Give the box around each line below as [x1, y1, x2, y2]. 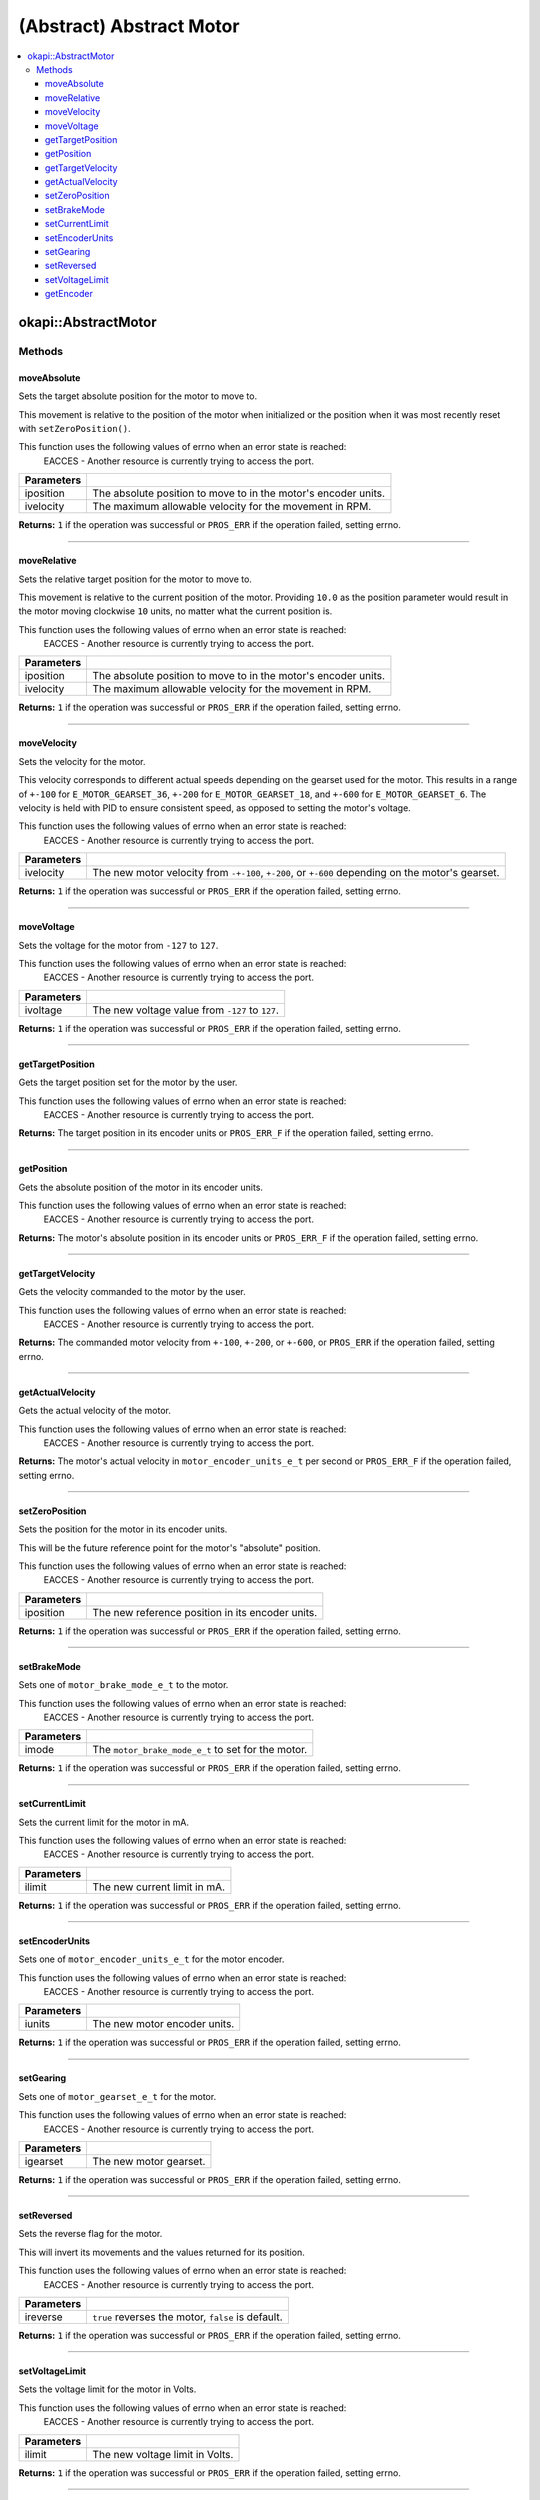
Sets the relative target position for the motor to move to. [18, 573, 252, 585]
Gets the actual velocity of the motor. [18, 1405, 172, 1417]
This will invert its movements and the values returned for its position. [18, 2246, 305, 2258]
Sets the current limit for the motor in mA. [18, 1816, 190, 1828]
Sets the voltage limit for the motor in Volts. [18, 2383, 197, 2395]
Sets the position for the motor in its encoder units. [18, 1523, 228, 1535]
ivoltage [24, 1003, 63, 1017]
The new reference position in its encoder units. [92, 1605, 318, 1619]
